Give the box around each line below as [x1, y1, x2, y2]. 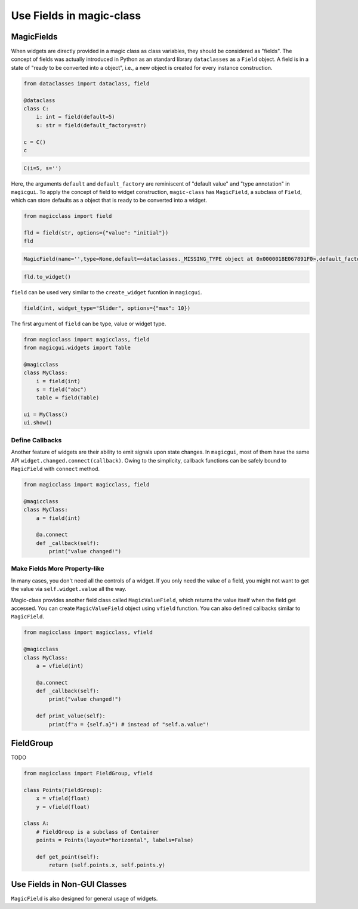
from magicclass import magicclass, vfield [23, 629, 153, 636]
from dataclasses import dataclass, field [23, 80, 150, 87]
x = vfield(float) [36, 795, 90, 802]
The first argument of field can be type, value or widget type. [11, 320, 166, 327]
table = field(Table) [36, 395, 100, 401]
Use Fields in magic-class [11, 9, 141, 22]
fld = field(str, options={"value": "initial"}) [23, 230, 169, 236]
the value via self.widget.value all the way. [11, 586, 126, 593]
